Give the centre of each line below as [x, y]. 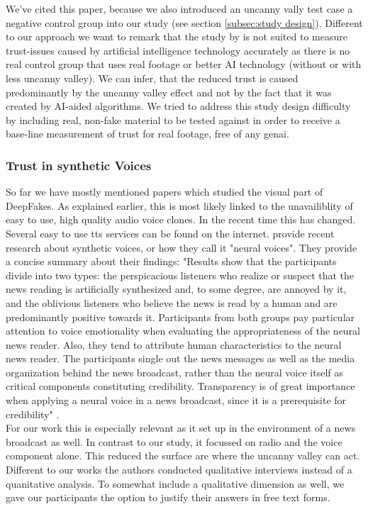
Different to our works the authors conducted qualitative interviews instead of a [179, 470]
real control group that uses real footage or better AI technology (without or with [184, 64]
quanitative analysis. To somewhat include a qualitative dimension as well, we [175, 483]
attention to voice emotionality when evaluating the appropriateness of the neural [183, 331]
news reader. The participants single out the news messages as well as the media [180, 358]
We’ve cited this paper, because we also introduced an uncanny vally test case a [179, 9]
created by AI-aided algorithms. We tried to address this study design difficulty [178, 106]
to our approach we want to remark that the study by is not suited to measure [177, 37]
